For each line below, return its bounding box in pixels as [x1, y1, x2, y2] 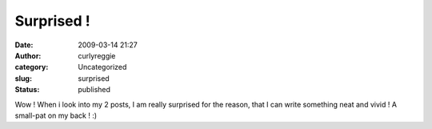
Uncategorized [78, 62, 127, 72]
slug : [14, 73, 32, 83]
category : [14, 62, 49, 72]
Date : [14, 40, 34, 50]
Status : [14, 85, 40, 95]
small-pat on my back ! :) [14, 111, 98, 120]
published [78, 85, 111, 95]
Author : [14, 50, 42, 60]
